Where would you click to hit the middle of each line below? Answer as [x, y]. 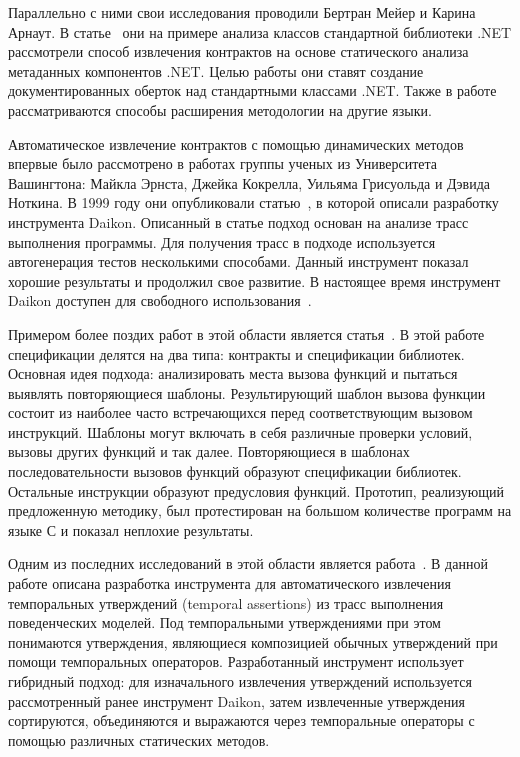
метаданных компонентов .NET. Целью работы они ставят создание [216, 70]
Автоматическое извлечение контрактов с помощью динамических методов [236, 143]
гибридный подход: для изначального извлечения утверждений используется [240, 681]
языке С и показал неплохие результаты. [131, 529]
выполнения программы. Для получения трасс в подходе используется [222, 241]
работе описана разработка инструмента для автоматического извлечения [229, 583]
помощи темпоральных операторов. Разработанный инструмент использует [236, 661]
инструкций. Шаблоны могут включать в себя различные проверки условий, [240, 431]
